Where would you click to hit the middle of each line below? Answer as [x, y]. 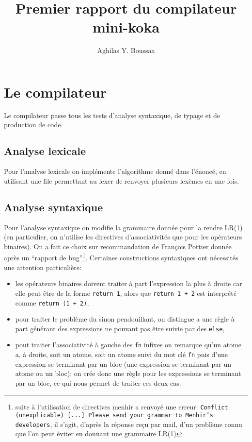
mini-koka [126, 27]
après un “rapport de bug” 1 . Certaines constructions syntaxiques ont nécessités [121, 257]
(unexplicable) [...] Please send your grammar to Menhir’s [114, 416]
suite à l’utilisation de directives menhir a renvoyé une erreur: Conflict [122, 406]
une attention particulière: [43, 267]
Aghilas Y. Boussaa [126, 50]
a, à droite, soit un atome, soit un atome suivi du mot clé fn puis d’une [121, 354]
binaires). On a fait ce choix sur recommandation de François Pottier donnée [118, 246]
